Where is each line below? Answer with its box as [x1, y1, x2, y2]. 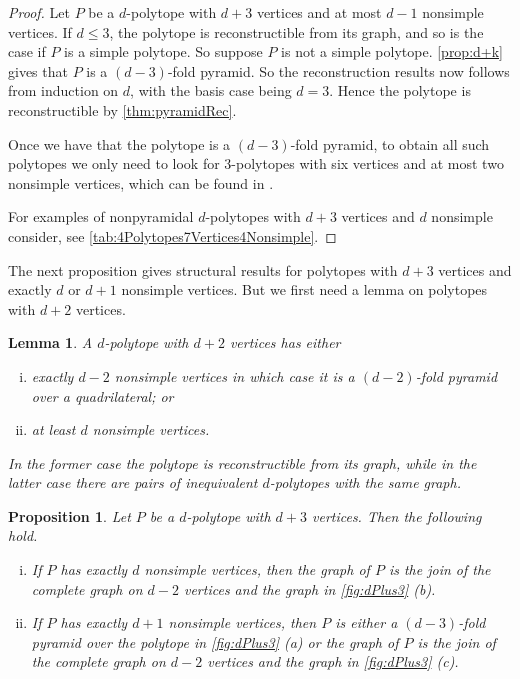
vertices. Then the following [311, 505, 482, 526]
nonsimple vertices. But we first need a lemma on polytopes [121, 279, 488, 300]
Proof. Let [8, 2, 70, 22]
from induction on [8, 80, 119, 101]
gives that [8, 60, 68, 81]
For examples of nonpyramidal [8, 206, 194, 227]
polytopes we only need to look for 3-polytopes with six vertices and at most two [8, 153, 504, 174]
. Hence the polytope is [329, 80, 471, 101]
